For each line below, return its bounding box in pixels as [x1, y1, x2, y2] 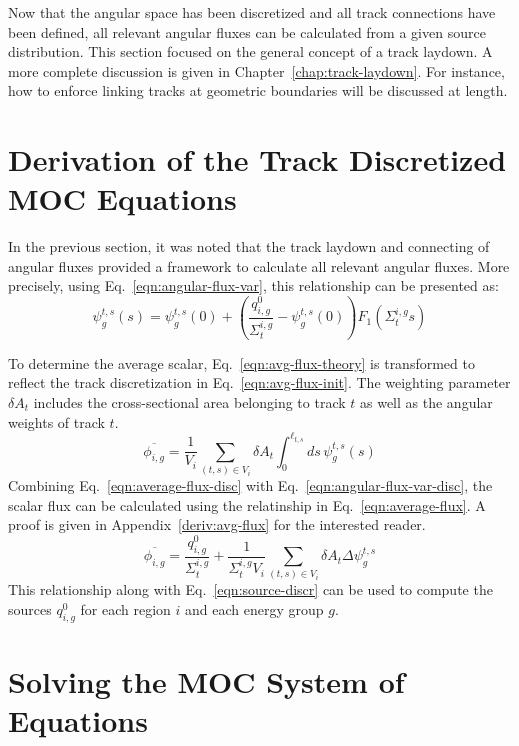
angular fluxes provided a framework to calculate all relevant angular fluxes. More [8, 255, 510, 276]
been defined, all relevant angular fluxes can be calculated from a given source [8, 21, 486, 42]
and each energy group [185, 598, 324, 619]
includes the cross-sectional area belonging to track [33, 391, 346, 412]
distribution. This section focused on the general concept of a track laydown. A [8, 41, 493, 62]
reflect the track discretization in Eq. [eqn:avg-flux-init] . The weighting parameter [8, 372, 511, 393]
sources [8, 598, 52, 619]
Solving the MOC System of [8, 660, 405, 701]
